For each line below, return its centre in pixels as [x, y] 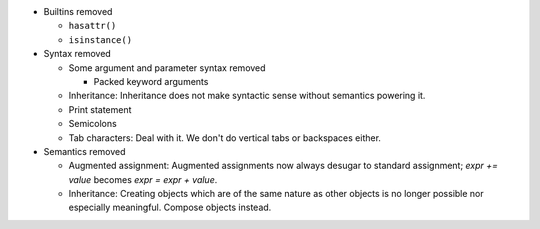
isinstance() [100, 39]
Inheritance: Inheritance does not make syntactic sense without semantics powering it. [247, 96]
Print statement [100, 109]
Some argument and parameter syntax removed [167, 67]
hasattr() [92, 26]
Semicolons [92, 124]
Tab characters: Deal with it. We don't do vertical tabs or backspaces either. [225, 137]
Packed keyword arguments [151, 81]
